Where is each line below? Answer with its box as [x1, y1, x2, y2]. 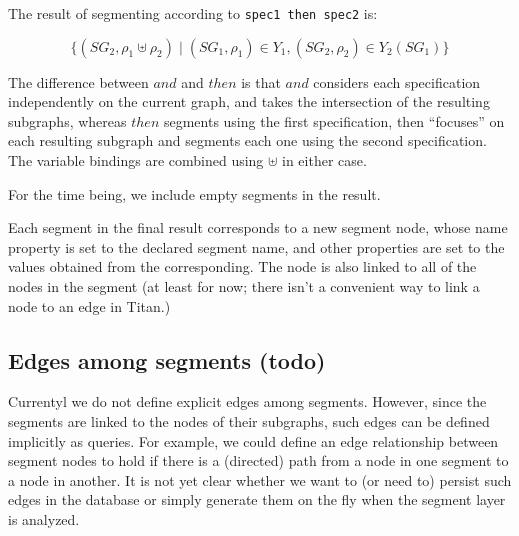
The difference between [8, 71, 149, 92]
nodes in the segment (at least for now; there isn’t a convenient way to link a [8, 276, 480, 296]
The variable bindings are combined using [8, 150, 264, 171]
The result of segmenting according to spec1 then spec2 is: [8, 3, 378, 23]
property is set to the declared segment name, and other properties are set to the [8, 236, 505, 257]
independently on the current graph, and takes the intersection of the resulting [8, 91, 490, 112]
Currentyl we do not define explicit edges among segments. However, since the [8, 391, 487, 412]
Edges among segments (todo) [8, 344, 326, 375]
